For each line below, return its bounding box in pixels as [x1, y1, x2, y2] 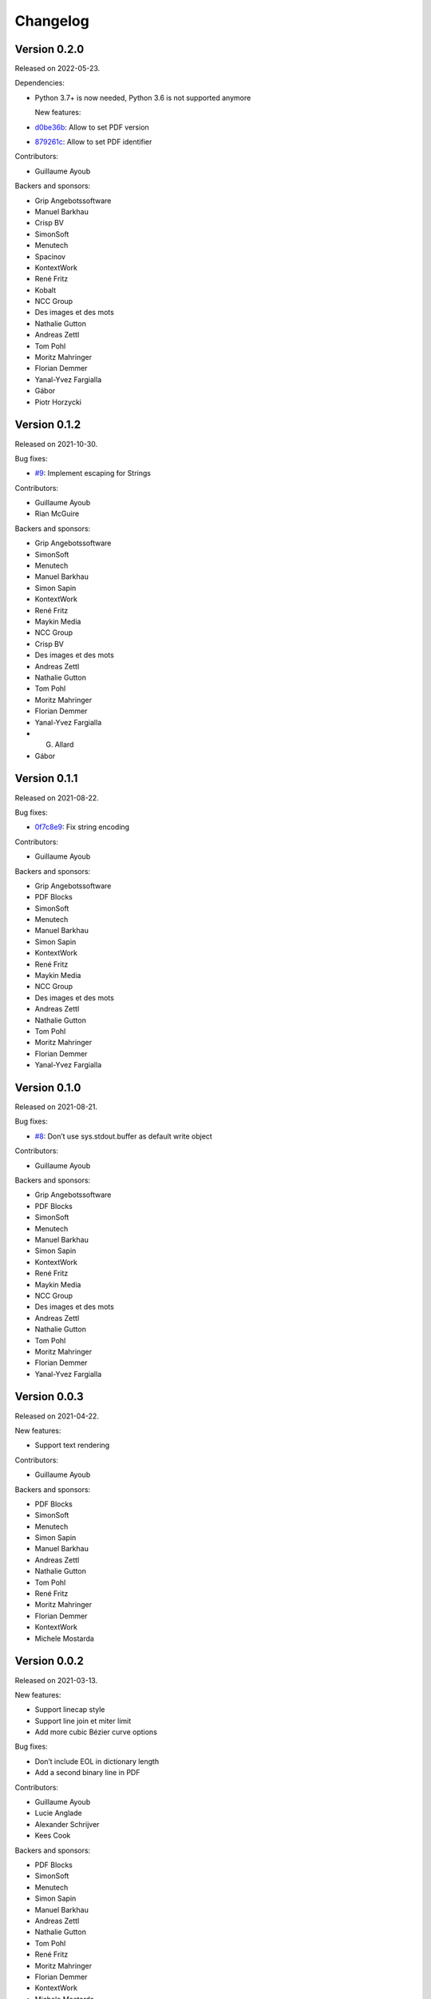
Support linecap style [34, 1705, 105, 1714]
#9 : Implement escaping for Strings [34, 469, 152, 478]
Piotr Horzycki [34, 397, 81, 407]
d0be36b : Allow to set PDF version [34, 122, 149, 132]
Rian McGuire [34, 509, 80, 519]
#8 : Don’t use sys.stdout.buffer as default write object [34, 1131, 213, 1141]
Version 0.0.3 [14, 1390, 84, 1403]
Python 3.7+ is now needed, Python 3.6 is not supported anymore [34, 93, 251, 102]
